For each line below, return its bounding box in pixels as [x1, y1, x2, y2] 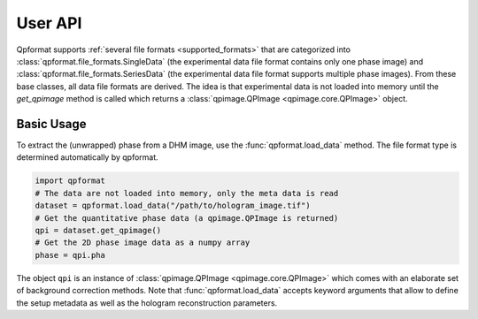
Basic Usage [16, 116, 87, 132]
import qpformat [35, 176, 106, 186]
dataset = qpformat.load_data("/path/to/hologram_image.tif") [35, 201, 311, 211]
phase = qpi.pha [35, 250, 106, 260]
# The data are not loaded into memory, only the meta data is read [35, 188, 339, 198]
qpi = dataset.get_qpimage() [35, 225, 162, 235]
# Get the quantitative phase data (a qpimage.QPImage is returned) [35, 213, 339, 223]
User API [16, 13, 82, 33]
